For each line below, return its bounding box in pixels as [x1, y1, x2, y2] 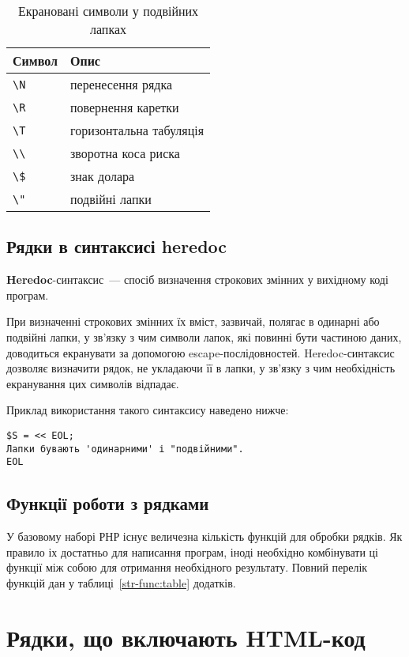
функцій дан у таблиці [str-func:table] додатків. [6, 574, 236, 591]
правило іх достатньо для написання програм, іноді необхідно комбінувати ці [6, 543, 378, 560]
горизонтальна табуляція [69, 121, 204, 139]
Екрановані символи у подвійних [17, 2, 199, 20]
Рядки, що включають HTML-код [6, 621, 366, 653]
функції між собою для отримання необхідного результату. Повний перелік [6, 559, 368, 576]
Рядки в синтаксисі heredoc [6, 234, 227, 259]
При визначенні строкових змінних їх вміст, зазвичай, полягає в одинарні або [6, 313, 380, 330]
